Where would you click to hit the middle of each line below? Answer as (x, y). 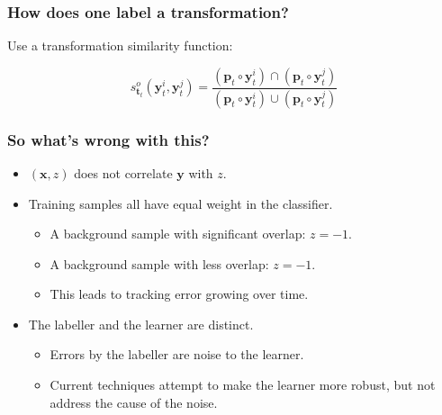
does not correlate (123, 172)
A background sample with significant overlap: (178, 234)
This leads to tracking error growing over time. (179, 294)
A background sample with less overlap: (159, 263)
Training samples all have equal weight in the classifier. (180, 203)
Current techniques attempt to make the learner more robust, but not (243, 385)
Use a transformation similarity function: (120, 45)
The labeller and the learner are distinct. (141, 324)
